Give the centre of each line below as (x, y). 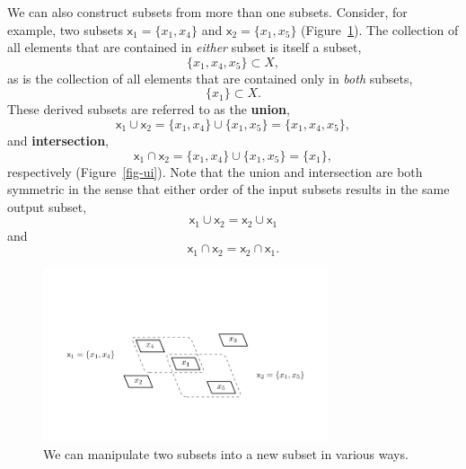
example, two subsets (65, 29)
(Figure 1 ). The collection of (380, 29)
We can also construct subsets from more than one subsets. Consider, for (207, 12)
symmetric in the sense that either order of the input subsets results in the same (229, 189)
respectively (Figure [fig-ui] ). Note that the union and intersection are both (215, 171)
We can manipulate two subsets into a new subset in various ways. (226, 453)
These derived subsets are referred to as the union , (149, 109)
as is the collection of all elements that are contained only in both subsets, (210, 78)
